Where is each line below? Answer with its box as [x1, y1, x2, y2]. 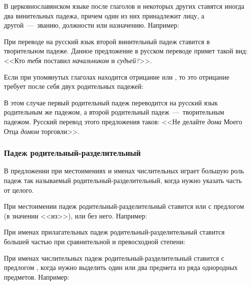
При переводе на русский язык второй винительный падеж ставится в [4, 36, 210, 46]
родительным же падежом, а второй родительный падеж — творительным [4, 107, 224, 117]
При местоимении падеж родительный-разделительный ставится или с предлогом [4, 201, 244, 211]
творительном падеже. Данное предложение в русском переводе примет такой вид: [4, 46, 248, 56]
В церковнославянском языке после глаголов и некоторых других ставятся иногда [4, 1, 245, 11]
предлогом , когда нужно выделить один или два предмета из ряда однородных [4, 262, 238, 272]
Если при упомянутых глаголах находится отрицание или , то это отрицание [4, 71, 230, 82]
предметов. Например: [4, 271, 69, 282]
